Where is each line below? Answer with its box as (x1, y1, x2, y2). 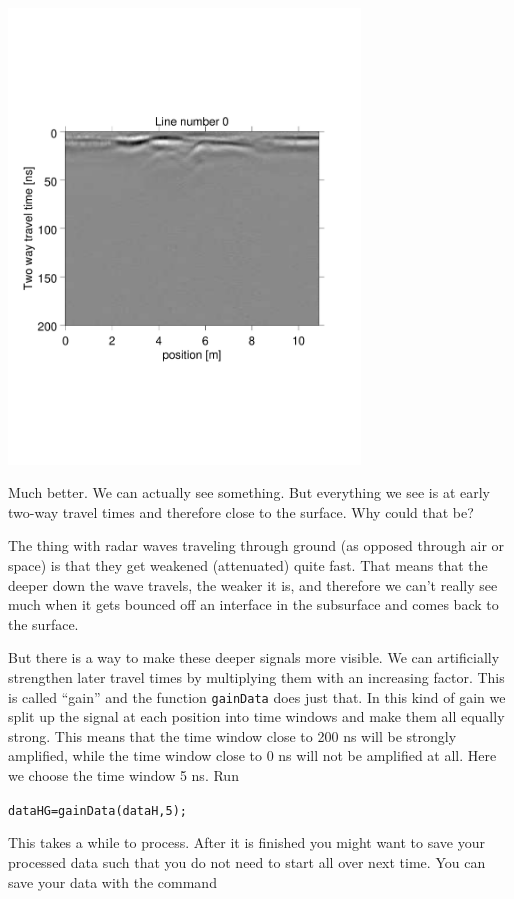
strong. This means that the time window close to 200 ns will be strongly (8, 725, 457, 746)
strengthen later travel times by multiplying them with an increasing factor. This (8, 667, 505, 688)
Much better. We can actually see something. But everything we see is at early (8, 482, 491, 503)
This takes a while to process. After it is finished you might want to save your (8, 832, 485, 853)
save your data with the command (8, 871, 217, 892)
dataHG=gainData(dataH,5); (8, 803, 187, 818)
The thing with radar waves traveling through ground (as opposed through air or (8, 535, 505, 556)
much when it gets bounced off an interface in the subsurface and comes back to (8, 594, 499, 615)
